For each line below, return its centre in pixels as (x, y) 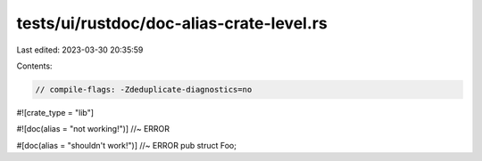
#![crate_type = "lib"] (55, 112)
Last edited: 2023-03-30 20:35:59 (80, 50)
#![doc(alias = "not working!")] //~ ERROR (93, 129)
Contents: (34, 66)
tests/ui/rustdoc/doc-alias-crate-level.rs (172, 23)
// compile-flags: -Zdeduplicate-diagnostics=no (144, 89)
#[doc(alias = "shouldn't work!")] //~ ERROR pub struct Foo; (126, 145)
